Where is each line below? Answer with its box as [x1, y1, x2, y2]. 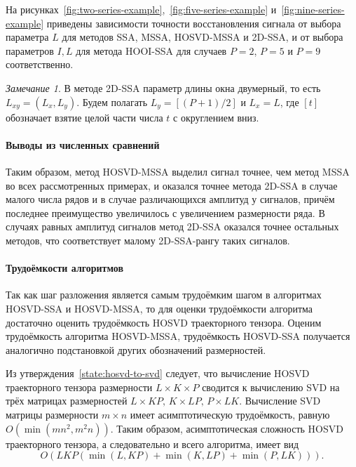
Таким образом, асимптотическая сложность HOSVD [116, 421, 343, 435]
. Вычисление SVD [239, 393, 321, 408]
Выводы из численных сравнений [6, 137, 160, 152]
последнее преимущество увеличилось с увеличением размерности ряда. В [6, 205, 325, 220]
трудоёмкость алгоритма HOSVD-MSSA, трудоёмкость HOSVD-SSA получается [6, 329, 350, 343]
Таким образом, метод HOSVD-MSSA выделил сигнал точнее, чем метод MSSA [6, 164, 350, 178]
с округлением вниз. [173, 110, 259, 124]
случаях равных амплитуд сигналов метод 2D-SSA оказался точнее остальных [6, 219, 339, 234]
